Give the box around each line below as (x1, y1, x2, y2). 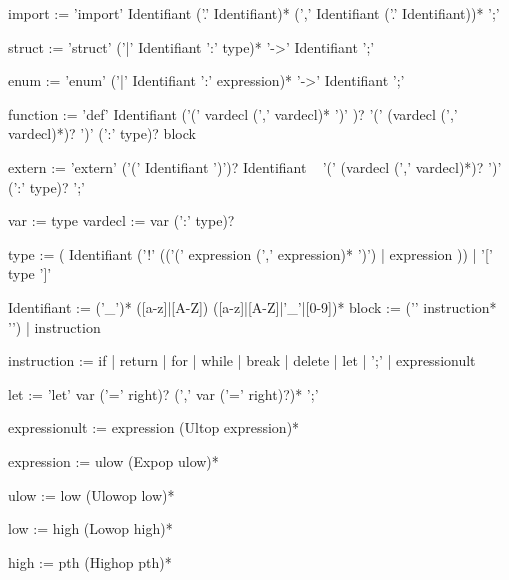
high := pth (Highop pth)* (8, 551, 172, 572)
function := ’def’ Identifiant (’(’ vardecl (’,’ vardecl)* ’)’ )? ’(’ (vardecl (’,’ (8, 103, 458, 124)
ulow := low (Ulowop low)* (8, 484, 175, 505)
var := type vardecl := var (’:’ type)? (8, 210, 235, 231)
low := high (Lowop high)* (8, 518, 173, 539)
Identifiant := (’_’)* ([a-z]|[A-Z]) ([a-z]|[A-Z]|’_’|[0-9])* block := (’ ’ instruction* (8, 296, 497, 317)
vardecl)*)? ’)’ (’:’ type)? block (8, 123, 196, 144)
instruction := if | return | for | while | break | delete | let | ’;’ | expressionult (8, 350, 476, 371)
